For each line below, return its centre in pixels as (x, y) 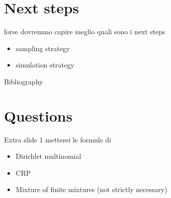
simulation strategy (45, 65)
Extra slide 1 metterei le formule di (58, 139)
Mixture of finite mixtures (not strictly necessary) (91, 189)
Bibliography (24, 81)
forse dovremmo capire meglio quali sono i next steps (85, 32)
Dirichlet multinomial (48, 156)
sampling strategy (43, 48)
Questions (38, 115)
